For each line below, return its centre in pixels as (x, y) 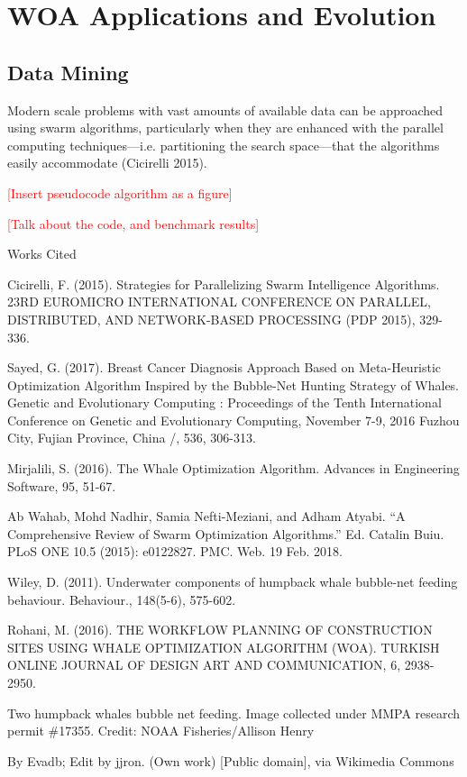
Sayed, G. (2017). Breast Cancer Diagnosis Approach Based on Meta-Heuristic (224, 367)
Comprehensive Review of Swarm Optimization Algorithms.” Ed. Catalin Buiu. (226, 533)
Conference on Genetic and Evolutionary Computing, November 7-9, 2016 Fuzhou (233, 420)
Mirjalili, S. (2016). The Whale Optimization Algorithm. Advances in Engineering (233, 468)
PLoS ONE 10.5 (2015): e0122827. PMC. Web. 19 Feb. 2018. (175, 551)
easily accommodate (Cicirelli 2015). (107, 163)
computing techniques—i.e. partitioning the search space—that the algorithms (224, 145)
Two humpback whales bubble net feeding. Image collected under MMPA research (234, 713)
